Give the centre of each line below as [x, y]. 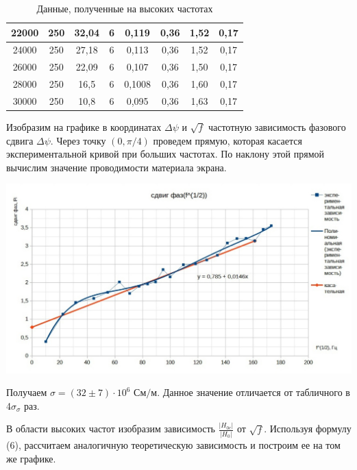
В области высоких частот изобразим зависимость [111, 429]
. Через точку [78, 140]
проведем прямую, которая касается [227, 140]
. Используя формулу [308, 429]
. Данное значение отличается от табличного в [254, 392]
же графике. [31, 458]
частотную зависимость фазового [277, 127]
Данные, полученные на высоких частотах [125, 8]
